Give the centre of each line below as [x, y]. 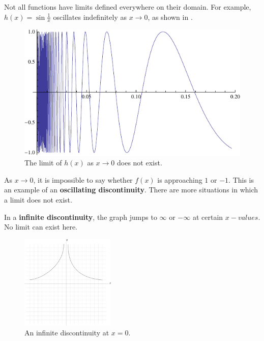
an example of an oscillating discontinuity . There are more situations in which [131, 190]
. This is [241, 179]
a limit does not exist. [38, 199]
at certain [208, 217]
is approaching [180, 179]
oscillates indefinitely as [90, 17]
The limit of [43, 163]
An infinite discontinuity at [67, 333]
